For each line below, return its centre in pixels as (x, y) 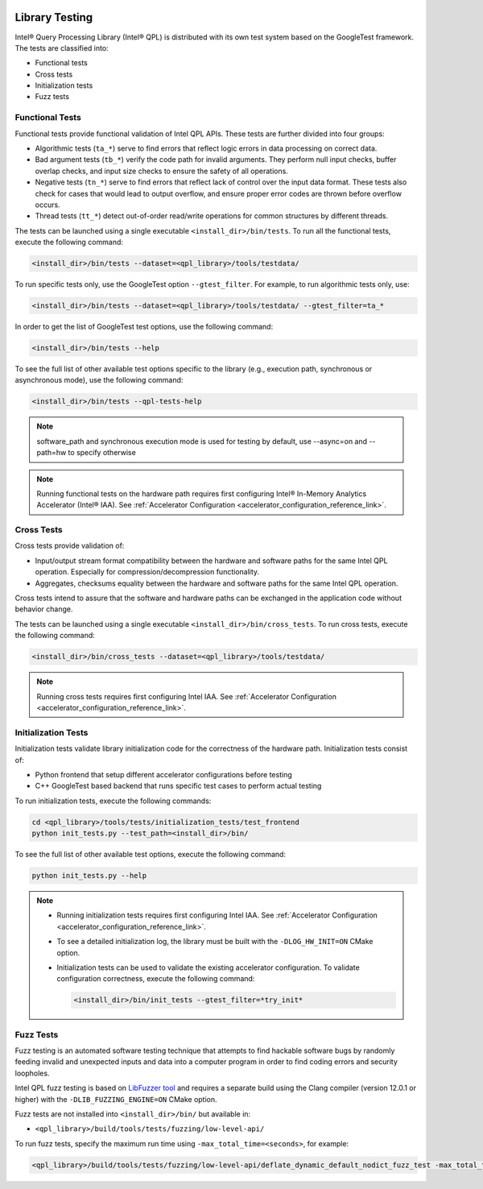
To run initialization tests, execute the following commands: (113, 801)
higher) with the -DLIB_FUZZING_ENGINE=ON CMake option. (116, 1099)
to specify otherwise (102, 453)
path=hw (52, 453)
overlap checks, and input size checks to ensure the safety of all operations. (162, 171)
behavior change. (44, 609)
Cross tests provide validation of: (70, 546)
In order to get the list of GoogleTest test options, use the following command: (144, 327)
